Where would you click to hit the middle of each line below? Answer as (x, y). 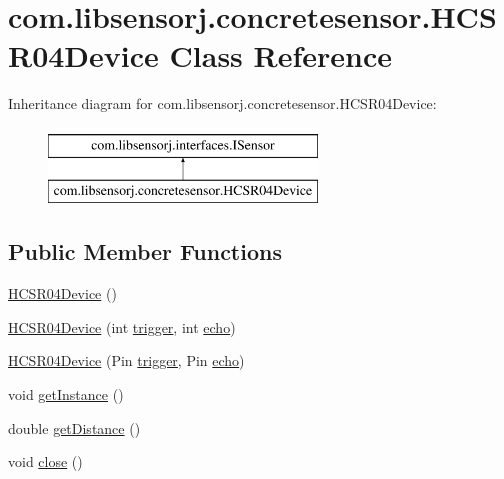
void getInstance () (66, 394)
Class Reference (281, 55)
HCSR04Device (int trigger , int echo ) (122, 326)
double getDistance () (74, 427)
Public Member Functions (145, 251)
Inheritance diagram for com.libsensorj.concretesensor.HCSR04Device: (222, 103)
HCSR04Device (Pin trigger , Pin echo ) (126, 360)
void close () (45, 461)
